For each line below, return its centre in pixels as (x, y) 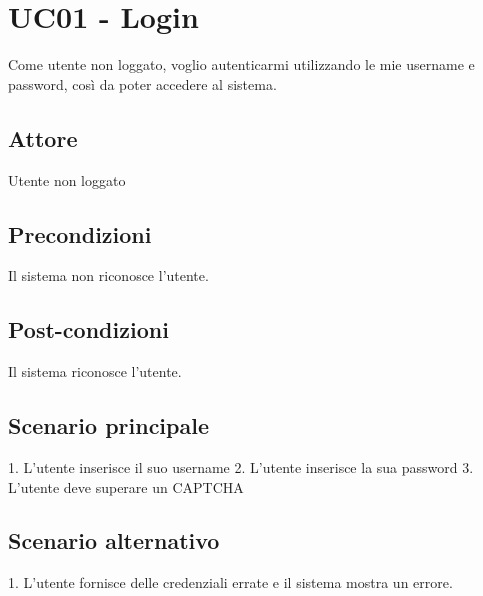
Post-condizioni (88, 329)
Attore (43, 137)
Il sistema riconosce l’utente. (95, 371)
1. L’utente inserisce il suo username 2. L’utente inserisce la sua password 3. (241, 466)
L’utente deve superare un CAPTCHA (126, 486)
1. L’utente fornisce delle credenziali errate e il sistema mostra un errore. (230, 582)
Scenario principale (108, 425)
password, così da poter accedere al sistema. (142, 83)
